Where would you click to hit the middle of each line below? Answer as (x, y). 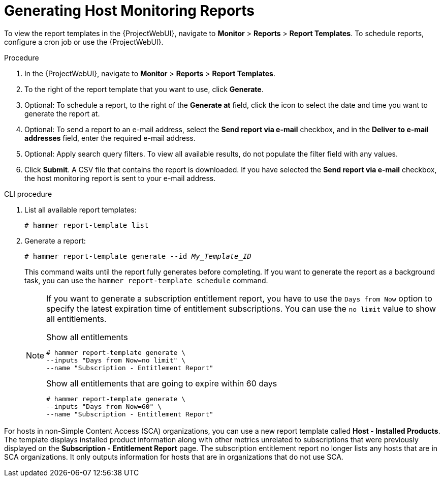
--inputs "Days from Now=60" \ (104, 406)
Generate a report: (55, 240)
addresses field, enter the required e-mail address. (110, 138)
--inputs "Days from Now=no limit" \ (116, 360)
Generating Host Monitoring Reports (129, 11)
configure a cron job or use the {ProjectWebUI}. (84, 42)
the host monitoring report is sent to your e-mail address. (120, 178)
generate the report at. (62, 113)
